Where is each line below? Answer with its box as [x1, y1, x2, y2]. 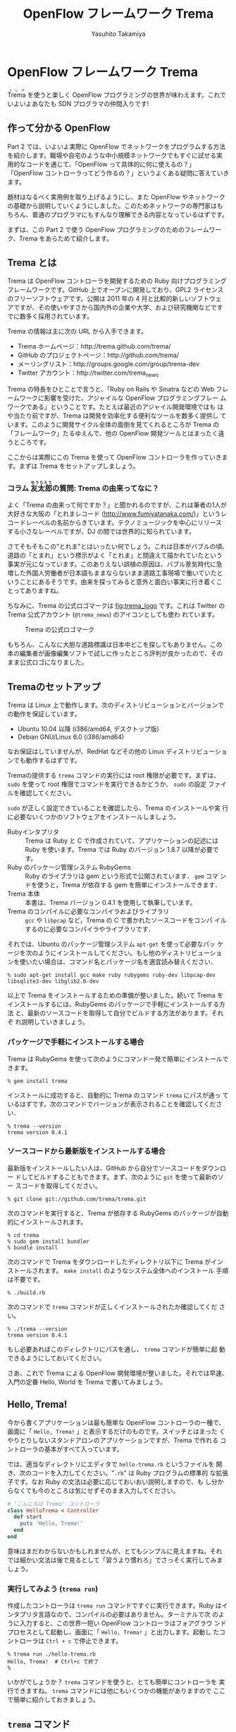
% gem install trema [7, 1077, 68, 1084]
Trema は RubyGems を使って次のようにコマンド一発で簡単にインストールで [7, 1054, 229, 1063]
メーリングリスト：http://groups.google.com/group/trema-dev [17, 360, 200, 368]
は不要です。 [7, 1275, 44, 1283]
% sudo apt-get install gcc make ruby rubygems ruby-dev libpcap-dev [7, 972, 216, 979]
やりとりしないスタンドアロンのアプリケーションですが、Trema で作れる [7, 1436, 218, 1444]
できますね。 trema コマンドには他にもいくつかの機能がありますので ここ [13, 1687, 226, 1695]
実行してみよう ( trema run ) [7, 1584, 99, 1593]
